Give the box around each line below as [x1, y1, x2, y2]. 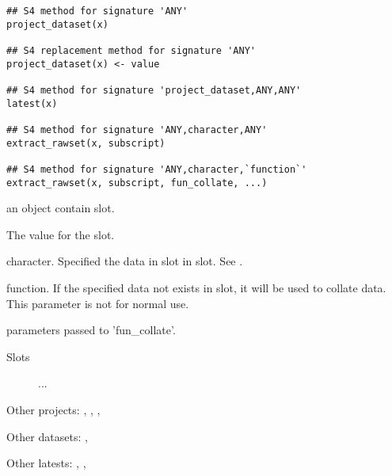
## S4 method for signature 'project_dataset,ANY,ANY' [6, 84, 302, 96]
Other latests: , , [6, 455, 86, 471]
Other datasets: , [6, 428, 88, 444]
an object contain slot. [6, 200, 115, 216]
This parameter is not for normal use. [6, 295, 189, 311]
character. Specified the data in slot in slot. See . [6, 253, 243, 269]
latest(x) [6, 97, 58, 109]
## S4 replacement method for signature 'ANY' [6, 44, 256, 56]
